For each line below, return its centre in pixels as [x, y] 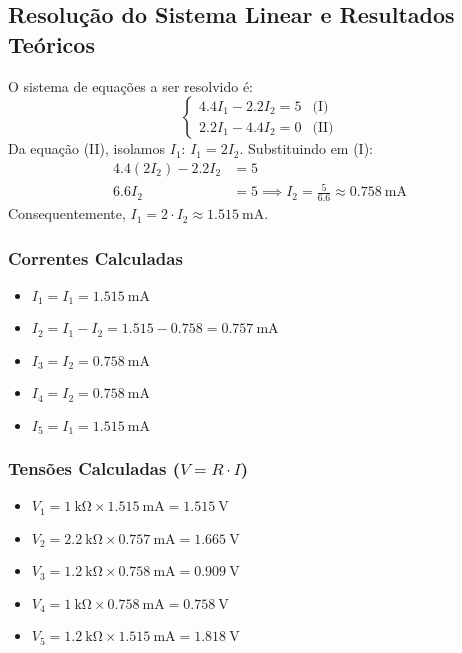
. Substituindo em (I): [306, 148]
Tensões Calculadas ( [94, 468]
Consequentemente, [67, 213]
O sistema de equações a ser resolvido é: [131, 85]
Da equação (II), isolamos [87, 148]
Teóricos [51, 43]
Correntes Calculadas [95, 257]
